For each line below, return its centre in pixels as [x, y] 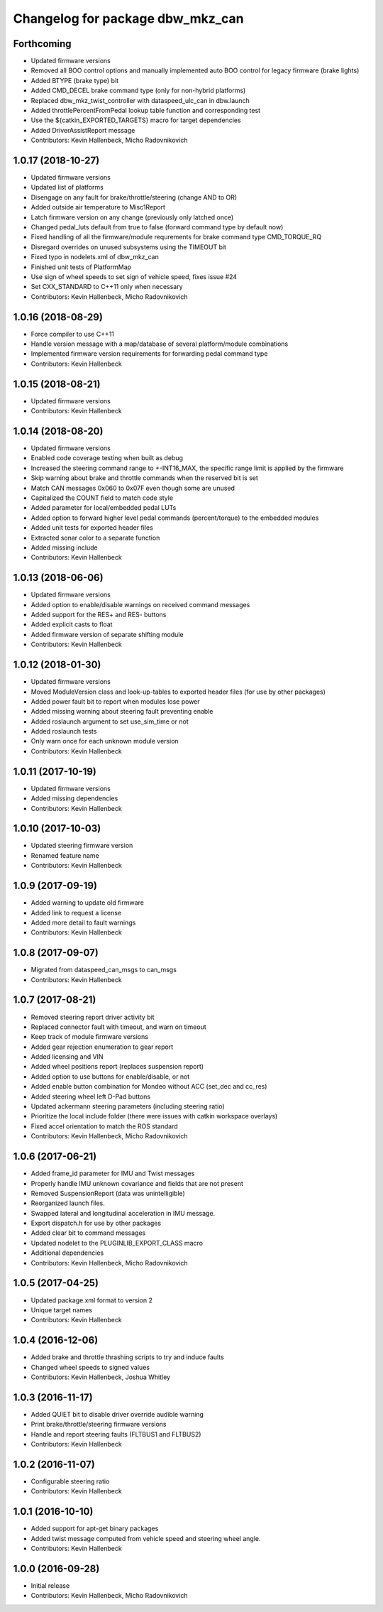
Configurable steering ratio [70, 1481]
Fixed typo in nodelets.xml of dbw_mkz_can [95, 257]
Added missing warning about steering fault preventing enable [122, 712]
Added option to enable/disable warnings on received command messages [140, 604]
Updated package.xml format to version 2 [91, 1300]
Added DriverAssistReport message [83, 130]
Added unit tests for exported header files [92, 528]
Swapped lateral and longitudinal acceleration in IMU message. [123, 1213]
